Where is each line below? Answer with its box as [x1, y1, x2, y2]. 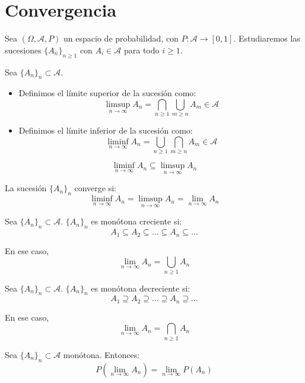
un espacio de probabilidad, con [63, 32, 179, 45]
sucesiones [5, 43, 42, 56]
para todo [123, 43, 160, 56]
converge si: [74, 182, 116, 194]
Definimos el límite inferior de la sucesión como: [18, 124, 193, 137]
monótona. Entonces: [63, 348, 140, 360]
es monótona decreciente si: [91, 281, 190, 294]
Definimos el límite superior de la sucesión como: [18, 87, 196, 99]
